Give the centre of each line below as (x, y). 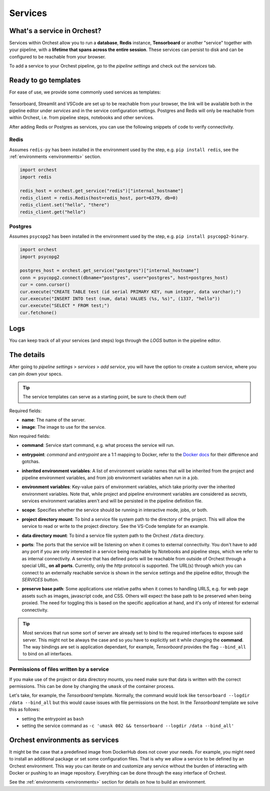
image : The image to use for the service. (64, 427)
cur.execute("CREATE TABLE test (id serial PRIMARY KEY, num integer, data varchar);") (130, 292)
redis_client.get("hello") (53, 212)
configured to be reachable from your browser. (57, 57)
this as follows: (24, 709)
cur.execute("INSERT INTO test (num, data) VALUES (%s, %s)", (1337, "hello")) (120, 299)
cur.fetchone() (38, 312)
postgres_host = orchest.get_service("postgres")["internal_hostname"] (109, 271)
